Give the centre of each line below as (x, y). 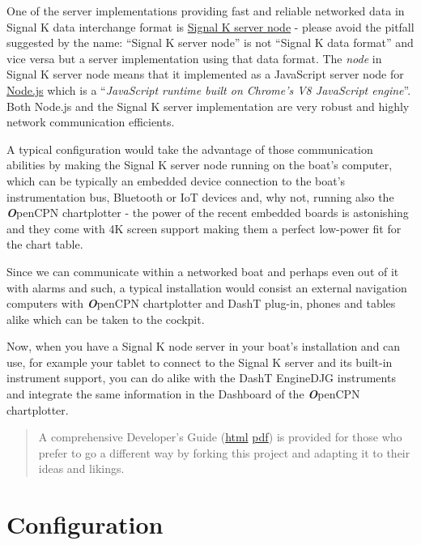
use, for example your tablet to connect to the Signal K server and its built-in (200, 362)
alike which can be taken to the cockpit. (106, 319)
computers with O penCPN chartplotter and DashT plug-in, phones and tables (201, 303)
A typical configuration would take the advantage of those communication (190, 149)
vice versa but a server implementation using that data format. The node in (194, 58)
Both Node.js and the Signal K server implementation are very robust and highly (208, 106)
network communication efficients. (91, 122)
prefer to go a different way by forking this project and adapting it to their (224, 452)
